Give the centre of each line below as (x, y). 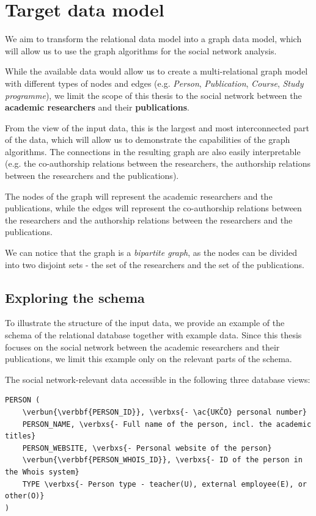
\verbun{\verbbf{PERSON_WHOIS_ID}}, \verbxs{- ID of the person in (162, 460)
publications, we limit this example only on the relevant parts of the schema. (149, 359)
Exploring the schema (75, 297)
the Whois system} (42, 472)
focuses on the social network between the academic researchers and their (142, 347)
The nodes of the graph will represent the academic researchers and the (139, 196)
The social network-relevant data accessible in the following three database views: (158, 379)
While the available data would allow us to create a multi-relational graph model (156, 71)
